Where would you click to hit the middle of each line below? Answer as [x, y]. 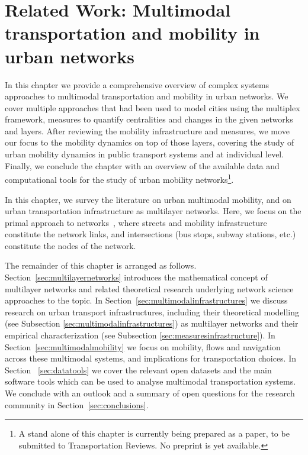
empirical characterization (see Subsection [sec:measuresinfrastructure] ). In [140, 335]
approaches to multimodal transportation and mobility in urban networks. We [147, 96]
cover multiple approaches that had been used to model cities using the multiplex [153, 107]
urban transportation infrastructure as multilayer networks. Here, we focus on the [153, 211]
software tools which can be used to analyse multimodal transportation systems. [150, 381]
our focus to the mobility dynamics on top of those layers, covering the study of [150, 142]
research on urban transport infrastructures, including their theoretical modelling [152, 312]
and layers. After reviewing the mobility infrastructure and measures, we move [147, 130]
